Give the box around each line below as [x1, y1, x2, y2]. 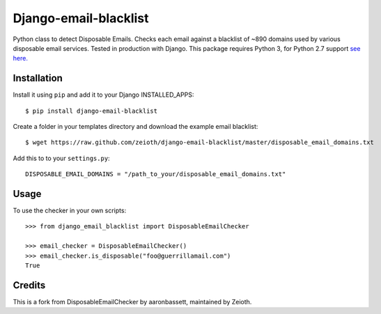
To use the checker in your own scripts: [13, 206, 127, 215]
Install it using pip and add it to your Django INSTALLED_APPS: [13, 91, 194, 99]
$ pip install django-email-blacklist [25, 107, 158, 115]
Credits [13, 279, 46, 291]
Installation [13, 72, 63, 84]
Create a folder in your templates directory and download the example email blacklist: [13, 123, 258, 131]
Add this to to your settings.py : [13, 154, 111, 162]
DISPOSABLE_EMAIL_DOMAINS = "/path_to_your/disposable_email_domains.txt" [25, 171, 286, 178]
